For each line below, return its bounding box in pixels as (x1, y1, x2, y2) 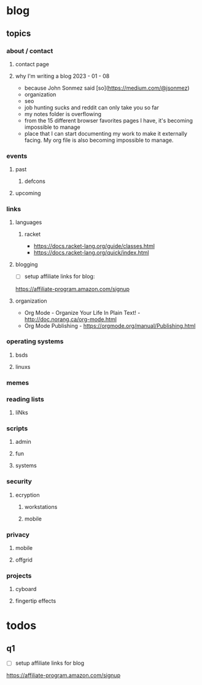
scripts (6, 424, 28, 433)
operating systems (6, 337, 64, 346)
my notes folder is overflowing (24, 110, 102, 117)
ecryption (15, 491, 40, 498)
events (6, 152, 28, 160)
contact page (15, 60, 49, 68)
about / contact (6, 47, 53, 55)
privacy (6, 530, 29, 539)
